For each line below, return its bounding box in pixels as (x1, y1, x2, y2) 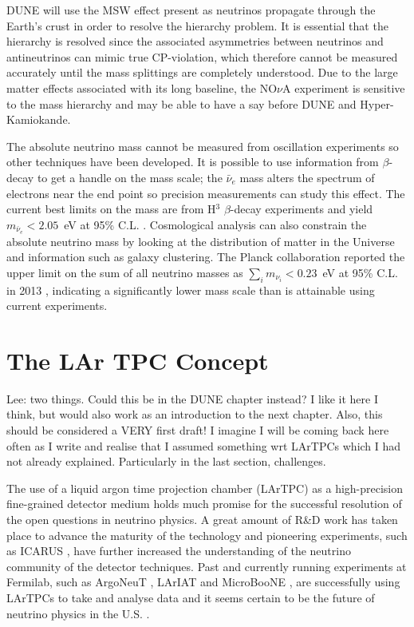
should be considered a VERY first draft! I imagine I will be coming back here (6, 422, 389, 439)
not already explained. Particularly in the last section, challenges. (6, 453, 326, 470)
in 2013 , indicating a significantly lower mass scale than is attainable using (6, 281, 375, 298)
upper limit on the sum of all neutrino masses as (6, 264, 243, 280)
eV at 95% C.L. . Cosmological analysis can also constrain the (64, 216, 367, 232)
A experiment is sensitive (282, 79, 405, 96)
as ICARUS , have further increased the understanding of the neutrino (6, 542, 351, 559)
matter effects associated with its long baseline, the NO (6, 79, 278, 96)
